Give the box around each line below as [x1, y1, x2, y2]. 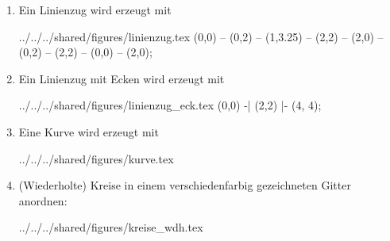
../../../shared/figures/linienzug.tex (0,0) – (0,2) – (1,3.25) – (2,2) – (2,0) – [18, 28, 384, 44]
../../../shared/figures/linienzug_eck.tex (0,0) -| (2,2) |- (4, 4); [18, 97, 322, 113]
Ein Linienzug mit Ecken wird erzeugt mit [18, 70, 225, 86]
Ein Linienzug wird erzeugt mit [18, 2, 172, 17]
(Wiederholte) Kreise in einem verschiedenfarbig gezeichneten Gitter [18, 177, 351, 193]
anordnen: [18, 192, 68, 208]
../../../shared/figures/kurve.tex [18, 150, 174, 166]
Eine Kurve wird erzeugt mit [18, 123, 159, 140]
